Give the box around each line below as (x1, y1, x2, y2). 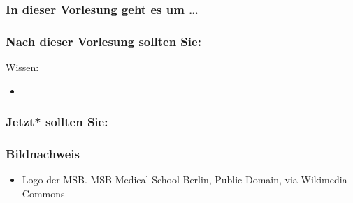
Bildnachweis (6, 145, 80, 163)
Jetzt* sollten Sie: (6, 113, 108, 130)
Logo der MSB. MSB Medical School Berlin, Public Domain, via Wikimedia (22, 172, 347, 187)
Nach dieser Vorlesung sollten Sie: (6, 32, 201, 50)
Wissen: (6, 60, 39, 75)
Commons (22, 186, 65, 200)
